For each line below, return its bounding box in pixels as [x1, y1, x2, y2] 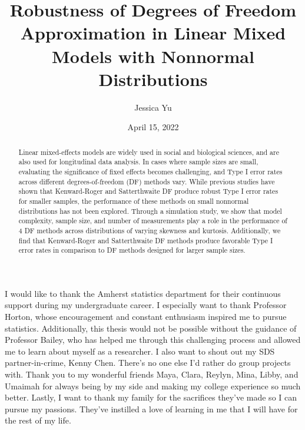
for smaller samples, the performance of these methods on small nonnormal [18, 196, 249, 206]
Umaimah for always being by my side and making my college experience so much [5, 379, 301, 392]
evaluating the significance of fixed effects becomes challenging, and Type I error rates [18, 166, 283, 176]
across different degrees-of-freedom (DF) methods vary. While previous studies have [18, 176, 275, 186]
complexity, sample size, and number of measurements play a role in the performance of [18, 216, 288, 226]
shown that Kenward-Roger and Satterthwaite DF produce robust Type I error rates [18, 186, 279, 196]
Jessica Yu [134, 101, 172, 113]
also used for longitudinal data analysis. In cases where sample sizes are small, [18, 157, 258, 167]
